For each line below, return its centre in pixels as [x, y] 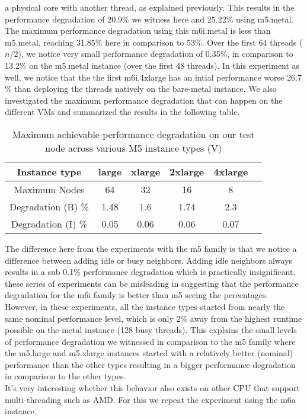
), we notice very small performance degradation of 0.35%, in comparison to [156, 54]
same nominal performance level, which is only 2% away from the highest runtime [153, 318]
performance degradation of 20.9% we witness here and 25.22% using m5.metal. [149, 19]
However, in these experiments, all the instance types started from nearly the [145, 306]
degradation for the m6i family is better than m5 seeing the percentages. [137, 295]
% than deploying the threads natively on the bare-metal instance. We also [141, 89]
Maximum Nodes [49, 189]
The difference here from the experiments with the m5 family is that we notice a [151, 248]
